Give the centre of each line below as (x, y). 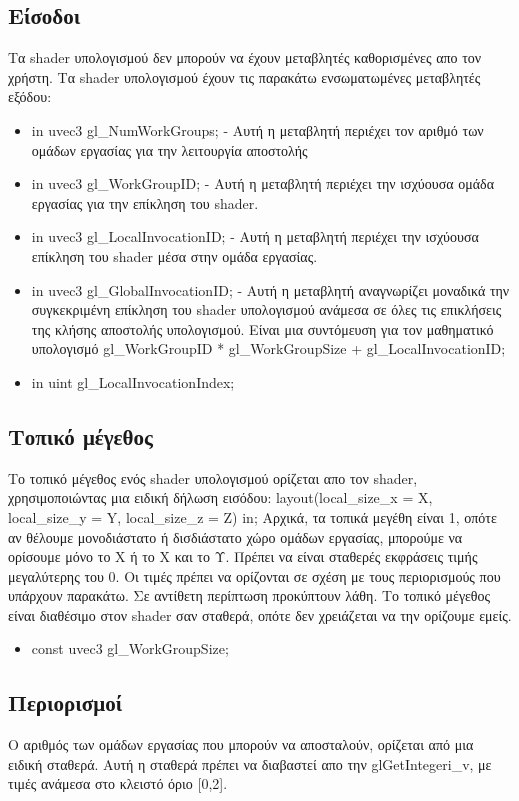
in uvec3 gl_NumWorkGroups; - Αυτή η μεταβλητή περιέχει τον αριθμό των (257, 129)
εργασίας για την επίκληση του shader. (145, 202)
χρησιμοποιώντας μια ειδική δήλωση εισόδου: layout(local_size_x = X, (220, 497)
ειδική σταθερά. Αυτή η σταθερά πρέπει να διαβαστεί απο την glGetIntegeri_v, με (250, 763)
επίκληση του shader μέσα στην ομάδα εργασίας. (174, 255)
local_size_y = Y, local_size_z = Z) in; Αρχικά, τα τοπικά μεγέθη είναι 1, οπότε (252, 516)
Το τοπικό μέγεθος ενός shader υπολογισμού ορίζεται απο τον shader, (213, 477)
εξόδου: (30, 96)
